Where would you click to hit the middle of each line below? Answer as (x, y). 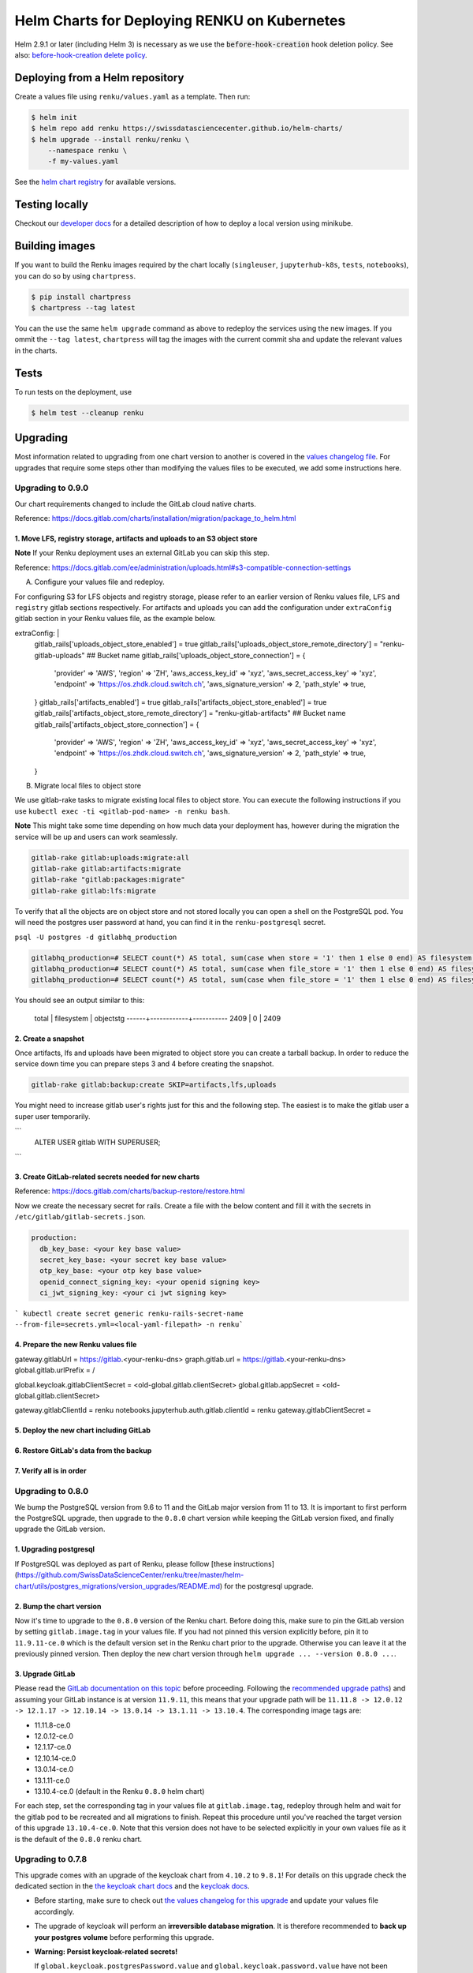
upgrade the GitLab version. (60, 1529)
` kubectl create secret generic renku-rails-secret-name (129, 1314)
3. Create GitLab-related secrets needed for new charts (107, 1177)
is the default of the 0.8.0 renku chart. (78, 1839)
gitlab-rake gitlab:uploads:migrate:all (110, 857)
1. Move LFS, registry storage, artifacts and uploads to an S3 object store (136, 539)
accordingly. (54, 1911)
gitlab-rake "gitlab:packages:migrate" (108, 880)
